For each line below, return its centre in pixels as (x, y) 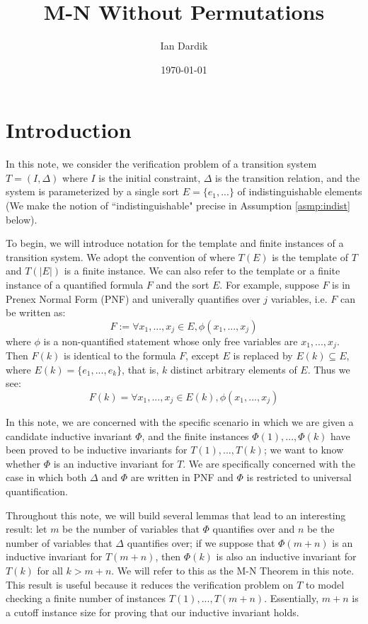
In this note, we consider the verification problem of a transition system (161, 164)
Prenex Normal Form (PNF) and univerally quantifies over (133, 298)
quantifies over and (254, 529)
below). (22, 219)
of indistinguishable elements (300, 191)
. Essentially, (292, 598)
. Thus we (329, 369)
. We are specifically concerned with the (269, 463)
